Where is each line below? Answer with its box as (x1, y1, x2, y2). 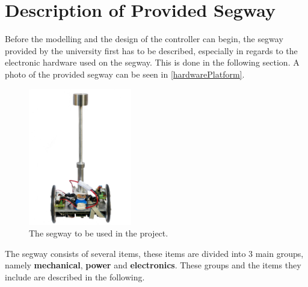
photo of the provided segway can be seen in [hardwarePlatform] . (5, 67, 245, 80)
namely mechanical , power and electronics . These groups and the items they (5, 259, 301, 271)
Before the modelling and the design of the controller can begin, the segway (5, 32, 283, 45)
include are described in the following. (5, 271, 145, 283)
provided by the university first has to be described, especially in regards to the (5, 44, 298, 57)
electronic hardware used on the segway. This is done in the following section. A (5, 56, 300, 69)
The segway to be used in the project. (29, 227, 168, 239)
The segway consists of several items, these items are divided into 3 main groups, (5, 247, 304, 259)
